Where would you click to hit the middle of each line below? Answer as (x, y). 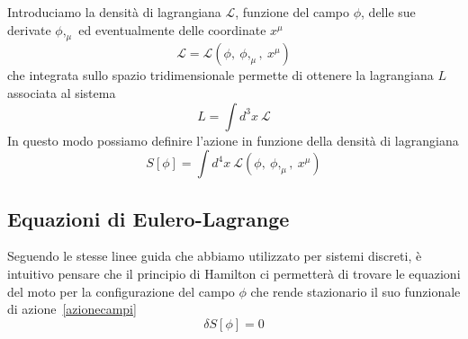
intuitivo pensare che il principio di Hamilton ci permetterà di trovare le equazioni (234, 273)
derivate (29, 29)
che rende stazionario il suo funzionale (355, 291)
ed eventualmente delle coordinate (172, 29)
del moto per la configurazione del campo (121, 291)
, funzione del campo (292, 12)
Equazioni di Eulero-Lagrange (148, 218)
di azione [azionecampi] (72, 309)
